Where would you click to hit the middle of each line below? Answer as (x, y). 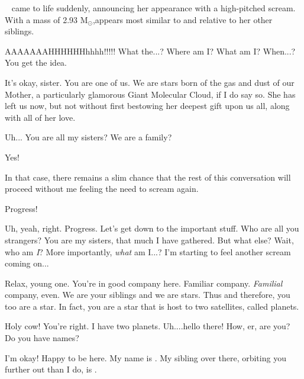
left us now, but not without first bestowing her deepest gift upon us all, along (147, 106)
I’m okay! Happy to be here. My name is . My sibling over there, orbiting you (145, 357)
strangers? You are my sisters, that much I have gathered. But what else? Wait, (149, 240)
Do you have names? (42, 338)
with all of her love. (40, 117)
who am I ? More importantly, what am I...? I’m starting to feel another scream (148, 251)
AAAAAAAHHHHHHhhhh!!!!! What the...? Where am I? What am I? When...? (150, 51)
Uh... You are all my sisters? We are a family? (88, 137)
